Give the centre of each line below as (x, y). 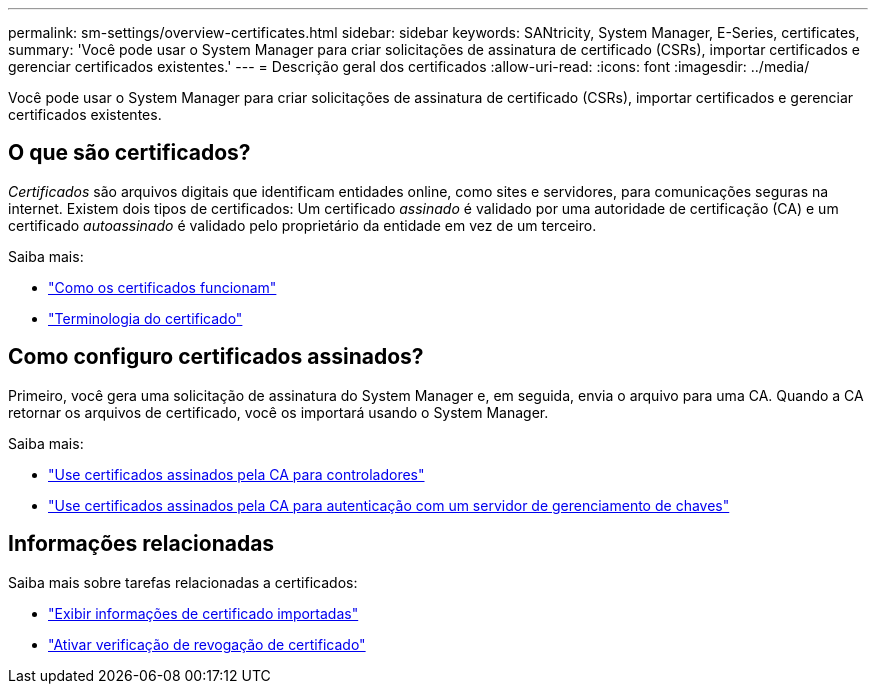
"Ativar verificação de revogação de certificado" (207, 644)
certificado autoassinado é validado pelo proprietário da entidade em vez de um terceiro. (302, 225)
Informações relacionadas (141, 544)
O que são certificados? (129, 153)
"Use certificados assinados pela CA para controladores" (236, 474)
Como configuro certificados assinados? (216, 357)
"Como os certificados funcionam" (162, 287)
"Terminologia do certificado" (145, 318)
